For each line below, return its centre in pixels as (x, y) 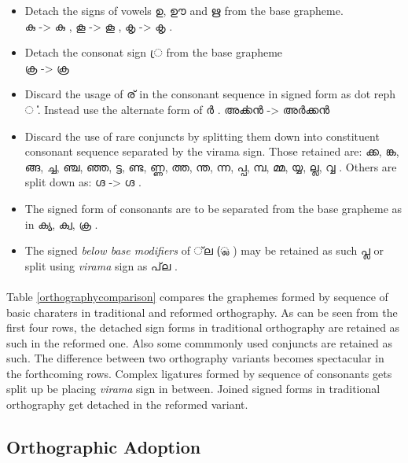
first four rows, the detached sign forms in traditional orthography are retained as (203, 327)
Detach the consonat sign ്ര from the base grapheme (154, 52)
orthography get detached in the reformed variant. (127, 404)
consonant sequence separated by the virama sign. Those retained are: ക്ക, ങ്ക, (212, 151)
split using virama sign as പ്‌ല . (101, 265)
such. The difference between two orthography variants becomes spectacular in (195, 358)
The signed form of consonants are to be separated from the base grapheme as (213, 208)
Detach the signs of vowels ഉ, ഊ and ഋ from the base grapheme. (184, 10)
